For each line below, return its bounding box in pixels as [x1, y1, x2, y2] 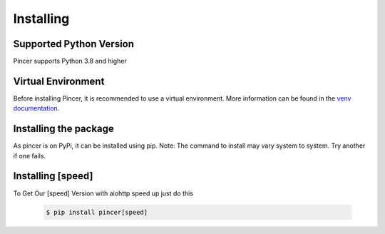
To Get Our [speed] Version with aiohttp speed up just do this [13, 189, 194, 198]
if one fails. [13, 151, 46, 160]
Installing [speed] [13, 170, 93, 182]
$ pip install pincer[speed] [46, 208, 148, 216]
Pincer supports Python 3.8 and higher [13, 57, 128, 66]
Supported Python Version [13, 38, 135, 50]
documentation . [13, 104, 60, 113]
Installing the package [13, 123, 114, 135]
